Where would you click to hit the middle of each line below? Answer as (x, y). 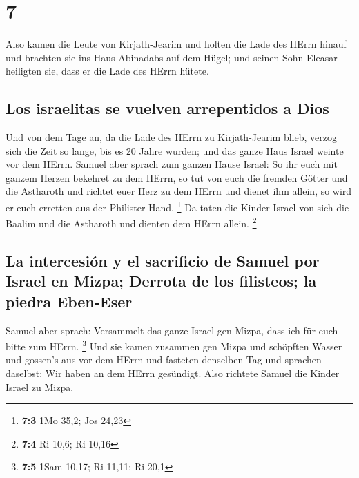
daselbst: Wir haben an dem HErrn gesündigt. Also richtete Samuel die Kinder (173, 373)
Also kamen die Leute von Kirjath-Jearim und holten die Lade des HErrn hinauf (176, 44)
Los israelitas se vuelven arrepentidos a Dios (167, 108)
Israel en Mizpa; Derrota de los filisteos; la (161, 281)
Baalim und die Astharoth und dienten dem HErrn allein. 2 (131, 222)
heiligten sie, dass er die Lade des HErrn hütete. (107, 71)
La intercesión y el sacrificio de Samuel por (163, 260)
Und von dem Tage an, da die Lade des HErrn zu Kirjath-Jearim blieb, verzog (171, 137)
